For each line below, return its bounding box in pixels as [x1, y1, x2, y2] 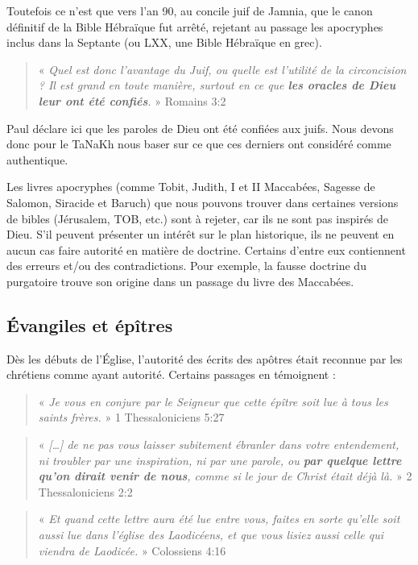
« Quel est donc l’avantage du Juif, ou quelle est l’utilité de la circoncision [38, 60, 407, 77]
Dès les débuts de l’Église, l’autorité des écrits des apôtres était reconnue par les [6, 350, 403, 367]
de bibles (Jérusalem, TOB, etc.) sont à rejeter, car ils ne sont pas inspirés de [6, 210, 389, 226]
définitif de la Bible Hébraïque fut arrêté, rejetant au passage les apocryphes [6, 18, 383, 35]
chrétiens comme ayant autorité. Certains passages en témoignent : [6, 366, 336, 383]
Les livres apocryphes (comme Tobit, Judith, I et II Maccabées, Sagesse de [6, 178, 375, 195]
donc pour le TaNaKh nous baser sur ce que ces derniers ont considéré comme [6, 135, 391, 152]
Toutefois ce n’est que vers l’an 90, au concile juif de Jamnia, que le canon [6, 2, 373, 19]
